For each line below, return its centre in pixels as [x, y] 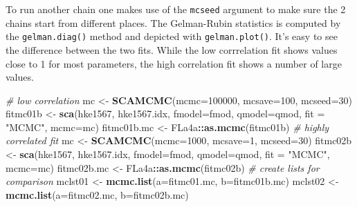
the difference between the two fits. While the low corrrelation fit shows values [172, 49]
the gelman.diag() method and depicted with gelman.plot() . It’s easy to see [172, 36]
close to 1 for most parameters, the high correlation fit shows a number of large [174, 63]
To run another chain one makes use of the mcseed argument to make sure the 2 [176, 9]
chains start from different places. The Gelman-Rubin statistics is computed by [173, 22]
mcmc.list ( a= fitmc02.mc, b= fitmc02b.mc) [97, 194]
